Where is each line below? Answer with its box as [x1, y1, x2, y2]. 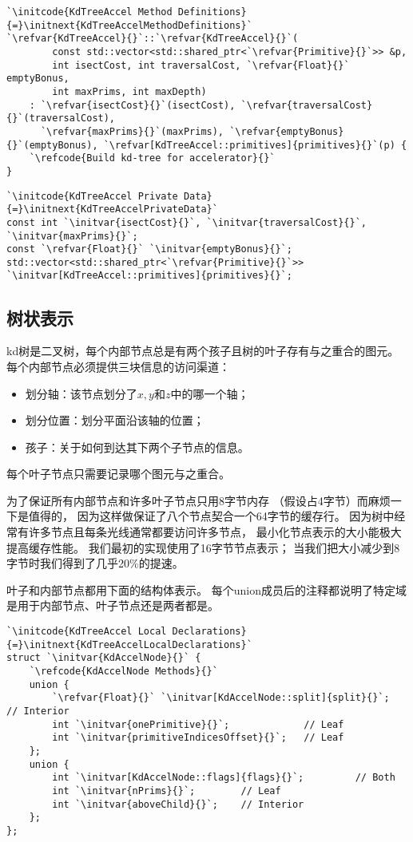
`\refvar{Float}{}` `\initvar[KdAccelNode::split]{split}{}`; [52, 692, 390, 704]
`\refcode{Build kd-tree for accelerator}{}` [29, 152, 276, 164]
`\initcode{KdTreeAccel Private [6, 190, 178, 202]
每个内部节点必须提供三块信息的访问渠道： [6, 358, 230, 374]
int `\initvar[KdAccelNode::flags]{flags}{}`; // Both [52, 772, 395, 784]
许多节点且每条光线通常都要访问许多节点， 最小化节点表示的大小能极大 [28, 524, 402, 540]
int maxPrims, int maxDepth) [52, 85, 207, 97]
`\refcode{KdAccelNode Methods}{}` [29, 666, 218, 678]
